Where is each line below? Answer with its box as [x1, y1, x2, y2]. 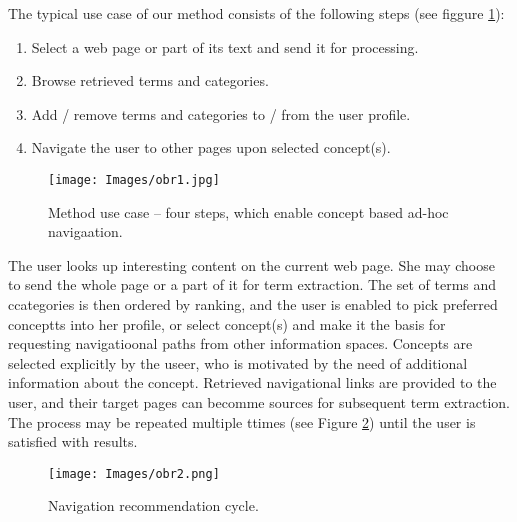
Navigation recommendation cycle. [48, 495, 259, 516]
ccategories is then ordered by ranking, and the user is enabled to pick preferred [8, 294, 498, 314]
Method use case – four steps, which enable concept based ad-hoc [48, 201, 449, 222]
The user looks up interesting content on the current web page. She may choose [8, 254, 495, 275]
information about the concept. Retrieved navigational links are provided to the [8, 372, 497, 393]
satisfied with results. [8, 431, 138, 452]
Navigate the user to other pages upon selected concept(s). [31, 137, 391, 158]
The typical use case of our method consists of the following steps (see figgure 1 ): [8, 3, 505, 23]
